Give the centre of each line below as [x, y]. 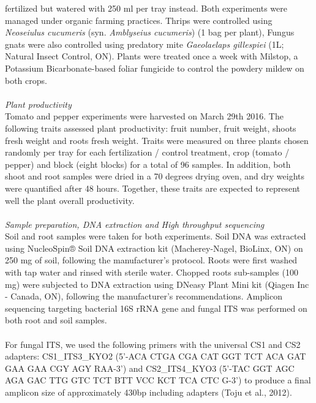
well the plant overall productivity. [70, 200]
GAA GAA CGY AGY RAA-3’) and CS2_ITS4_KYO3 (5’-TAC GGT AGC [150, 368]
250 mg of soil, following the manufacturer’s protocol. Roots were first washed [151, 260]
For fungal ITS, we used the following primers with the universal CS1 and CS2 [153, 344]
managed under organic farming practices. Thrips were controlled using [139, 20]
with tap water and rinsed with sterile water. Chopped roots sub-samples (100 [152, 272]
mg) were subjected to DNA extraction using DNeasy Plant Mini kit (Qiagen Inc [157, 284]
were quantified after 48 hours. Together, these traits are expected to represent [153, 188]
